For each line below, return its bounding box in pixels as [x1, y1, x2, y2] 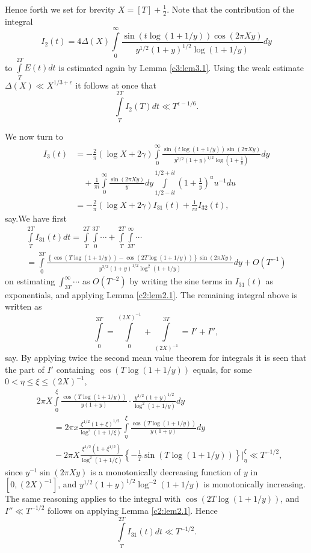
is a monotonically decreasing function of [90, 465, 241, 478]
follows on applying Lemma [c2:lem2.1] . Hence [48, 504, 218, 516]
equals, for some [192, 363, 252, 375]
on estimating [5, 275, 55, 287]
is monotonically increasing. [203, 478, 306, 490]
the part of [5, 363, 45, 375]
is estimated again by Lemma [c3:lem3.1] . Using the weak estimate [58, 61, 304, 73]
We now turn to [5, 130, 63, 143]
